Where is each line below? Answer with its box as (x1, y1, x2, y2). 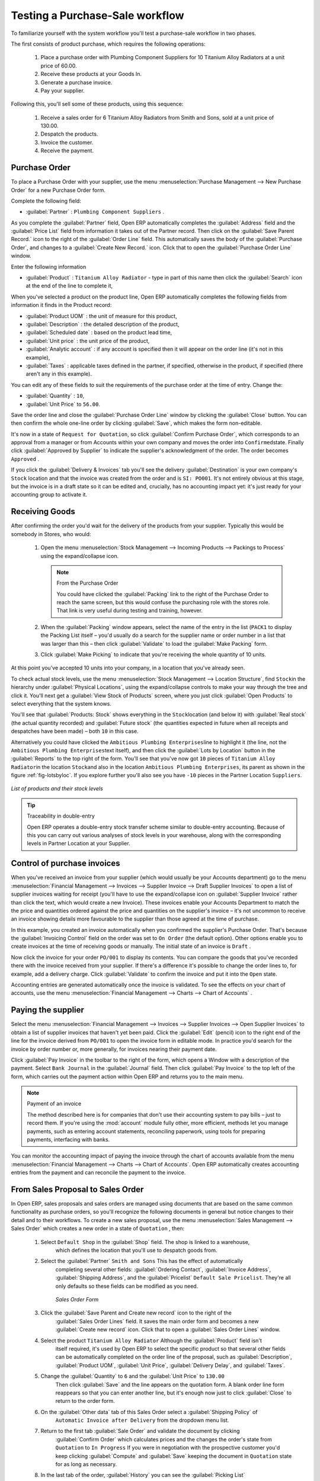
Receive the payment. (40, 147, 94, 154)
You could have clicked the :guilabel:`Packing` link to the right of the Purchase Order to (56, 590, 269, 598)
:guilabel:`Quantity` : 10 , (25, 392, 85, 399)
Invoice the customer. (40, 139, 94, 146)
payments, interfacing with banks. (27, 1136, 110, 1143)
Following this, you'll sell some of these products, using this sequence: (11, 101, 184, 108)
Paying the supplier (11, 1005, 84, 1015)
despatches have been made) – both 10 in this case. (11, 727, 139, 735)
